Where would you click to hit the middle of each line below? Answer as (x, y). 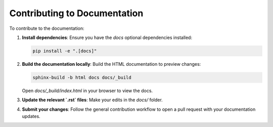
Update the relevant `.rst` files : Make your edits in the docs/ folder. (92, 100)
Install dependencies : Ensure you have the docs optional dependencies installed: (107, 37)
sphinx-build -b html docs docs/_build (82, 77)
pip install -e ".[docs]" (65, 51)
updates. (31, 116)
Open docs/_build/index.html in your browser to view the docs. (87, 91)
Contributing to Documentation (76, 13)
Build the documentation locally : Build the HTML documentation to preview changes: (111, 64)
